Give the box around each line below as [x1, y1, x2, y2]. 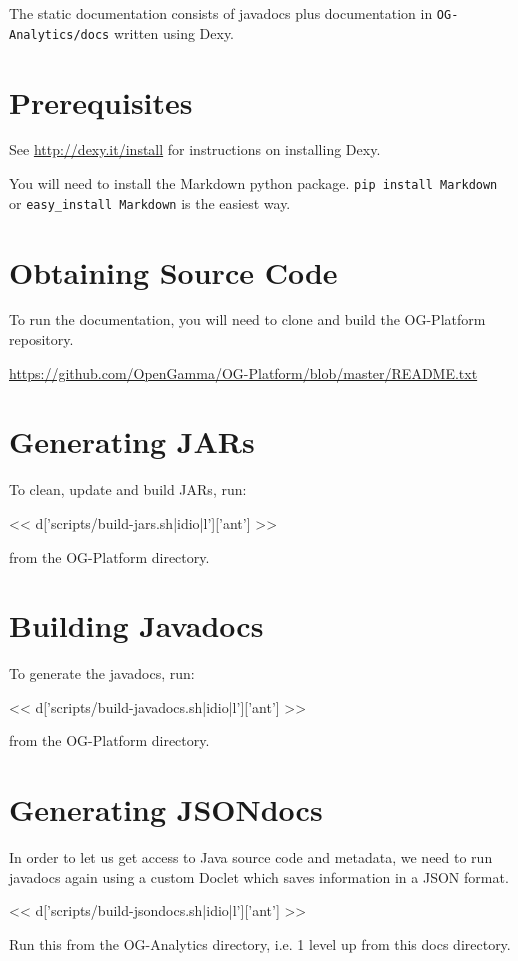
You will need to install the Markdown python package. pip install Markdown [9, 173, 498, 194]
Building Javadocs [9, 605, 264, 646]
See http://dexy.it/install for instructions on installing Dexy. [9, 139, 381, 160]
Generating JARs [9, 421, 255, 462]
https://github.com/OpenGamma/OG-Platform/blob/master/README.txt [9, 362, 478, 383]
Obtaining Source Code [9, 251, 338, 292]
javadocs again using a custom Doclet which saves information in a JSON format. [9, 866, 509, 887]
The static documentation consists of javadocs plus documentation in [9, 3, 433, 23]
